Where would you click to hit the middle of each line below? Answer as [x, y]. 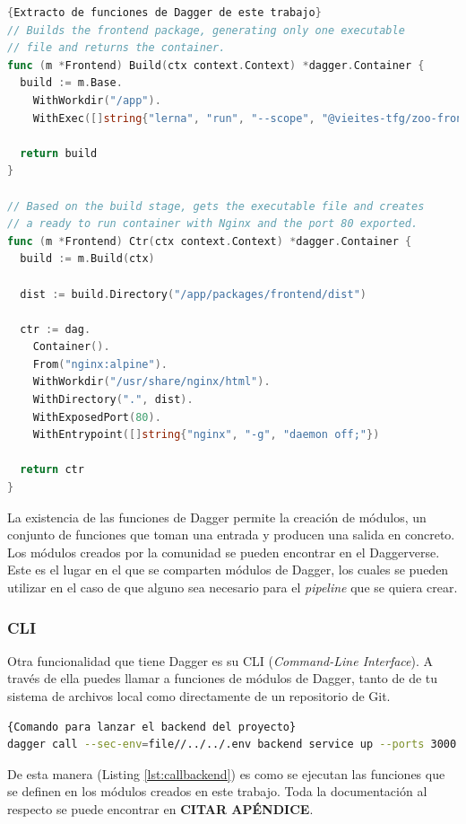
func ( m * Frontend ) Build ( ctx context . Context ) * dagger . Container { [216, 65]
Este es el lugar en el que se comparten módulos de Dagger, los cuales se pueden [228, 570]
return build [59, 153]
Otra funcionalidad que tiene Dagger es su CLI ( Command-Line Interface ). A [220, 660]
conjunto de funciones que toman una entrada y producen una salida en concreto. [231, 535]
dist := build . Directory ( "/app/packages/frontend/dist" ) [193, 294]
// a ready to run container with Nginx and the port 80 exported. [213, 224]
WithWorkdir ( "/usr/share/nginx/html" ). [151, 382]
